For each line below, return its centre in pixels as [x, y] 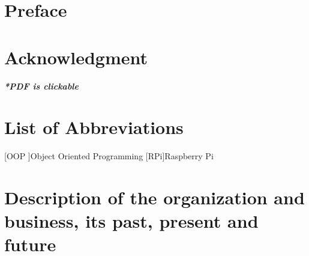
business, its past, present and [131, 221]
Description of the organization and [154, 197]
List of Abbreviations [94, 127]
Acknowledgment [76, 57]
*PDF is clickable [41, 86]
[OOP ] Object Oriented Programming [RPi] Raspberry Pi [109, 156]
